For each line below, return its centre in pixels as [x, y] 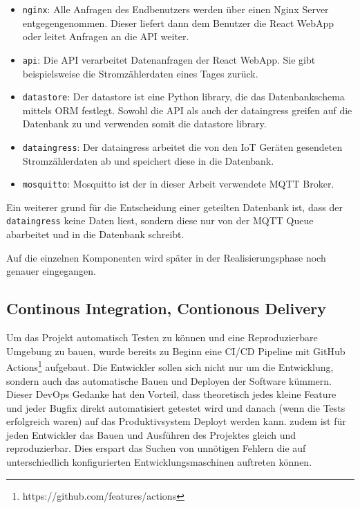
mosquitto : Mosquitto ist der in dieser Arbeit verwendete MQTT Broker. [178, 184]
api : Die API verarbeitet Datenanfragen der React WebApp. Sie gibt [169, 59]
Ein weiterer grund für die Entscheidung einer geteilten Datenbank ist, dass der [174, 207]
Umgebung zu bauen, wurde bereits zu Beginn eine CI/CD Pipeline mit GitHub [176, 351]
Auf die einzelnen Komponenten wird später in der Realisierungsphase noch [166, 257]
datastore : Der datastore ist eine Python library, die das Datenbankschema [183, 97]
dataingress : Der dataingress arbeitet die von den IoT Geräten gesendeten [182, 146]
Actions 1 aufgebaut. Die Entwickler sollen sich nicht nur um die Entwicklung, [170, 366]
